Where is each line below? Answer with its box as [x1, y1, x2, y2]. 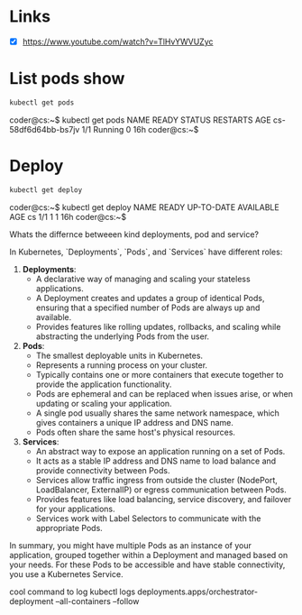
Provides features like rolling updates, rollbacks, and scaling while [35, 321, 281, 332]
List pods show [9, 69, 125, 89]
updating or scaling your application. [35, 398, 173, 408]
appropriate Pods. [35, 522, 104, 533]
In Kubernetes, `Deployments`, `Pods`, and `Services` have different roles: [9, 246, 283, 257]
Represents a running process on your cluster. [35, 359, 208, 371]
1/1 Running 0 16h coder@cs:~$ [81, 124, 199, 134]
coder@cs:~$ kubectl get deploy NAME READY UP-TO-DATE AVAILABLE [9, 201, 279, 213]
